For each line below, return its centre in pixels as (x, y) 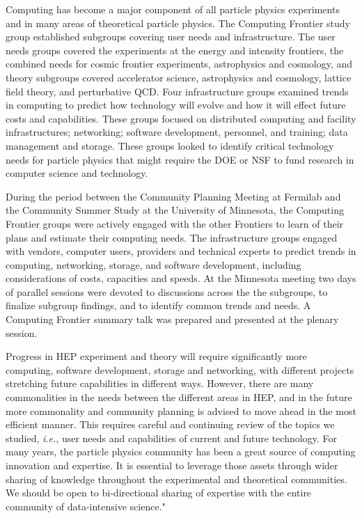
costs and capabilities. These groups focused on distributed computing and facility (181, 118)
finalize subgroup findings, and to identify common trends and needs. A (158, 305)
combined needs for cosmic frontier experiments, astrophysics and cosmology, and (179, 64)
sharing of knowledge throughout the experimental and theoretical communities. (176, 479)
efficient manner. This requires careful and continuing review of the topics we (170, 424)
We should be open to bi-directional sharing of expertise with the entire (159, 493)
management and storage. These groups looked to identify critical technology (170, 145)
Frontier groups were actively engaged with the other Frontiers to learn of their (175, 223)
